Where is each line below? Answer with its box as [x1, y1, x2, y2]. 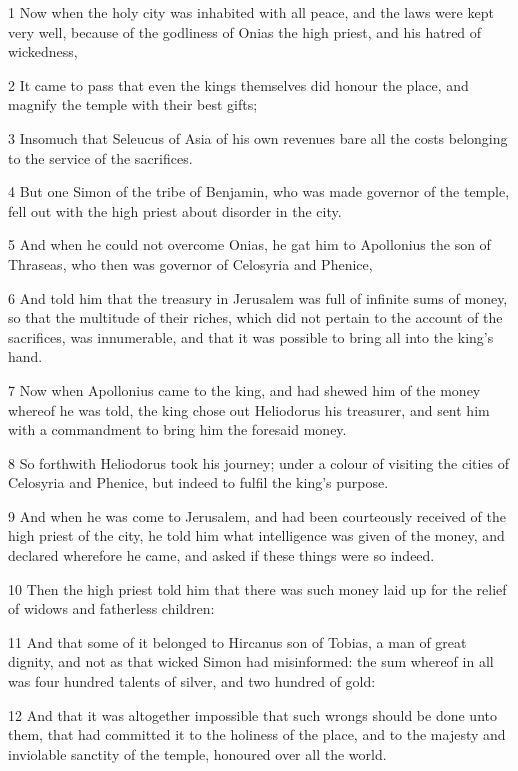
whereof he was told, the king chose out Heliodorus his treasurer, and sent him [8, 399, 490, 420]
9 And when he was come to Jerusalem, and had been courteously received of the [8, 505, 506, 526]
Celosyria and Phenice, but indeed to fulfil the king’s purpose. [8, 472, 389, 493]
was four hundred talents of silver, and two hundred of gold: [8, 671, 376, 692]
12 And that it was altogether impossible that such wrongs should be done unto [8, 704, 497, 725]
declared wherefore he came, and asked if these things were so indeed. [8, 545, 435, 566]
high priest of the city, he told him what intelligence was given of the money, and [8, 525, 505, 546]
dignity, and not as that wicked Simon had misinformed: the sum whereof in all [8, 651, 494, 672]
